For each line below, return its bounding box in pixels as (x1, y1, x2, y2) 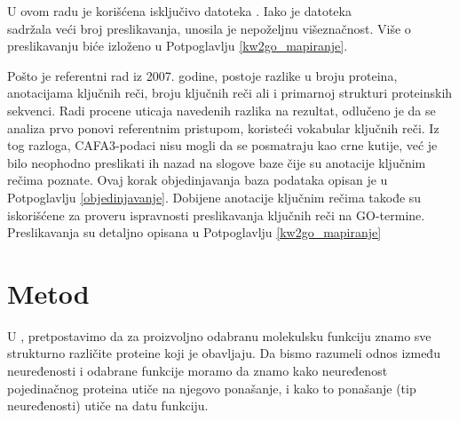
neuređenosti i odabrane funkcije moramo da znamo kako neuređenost (7, 361, 388, 380)
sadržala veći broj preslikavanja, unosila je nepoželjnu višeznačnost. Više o (7, 19, 411, 37)
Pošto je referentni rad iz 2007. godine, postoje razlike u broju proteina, (7, 66, 398, 84)
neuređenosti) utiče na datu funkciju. (7, 396, 209, 415)
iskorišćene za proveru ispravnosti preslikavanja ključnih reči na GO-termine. (7, 205, 425, 224)
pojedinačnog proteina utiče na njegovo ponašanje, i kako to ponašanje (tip (7, 378, 416, 397)
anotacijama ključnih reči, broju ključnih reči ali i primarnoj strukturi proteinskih (7, 83, 453, 102)
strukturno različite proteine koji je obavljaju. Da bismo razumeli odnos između (7, 344, 440, 362)
